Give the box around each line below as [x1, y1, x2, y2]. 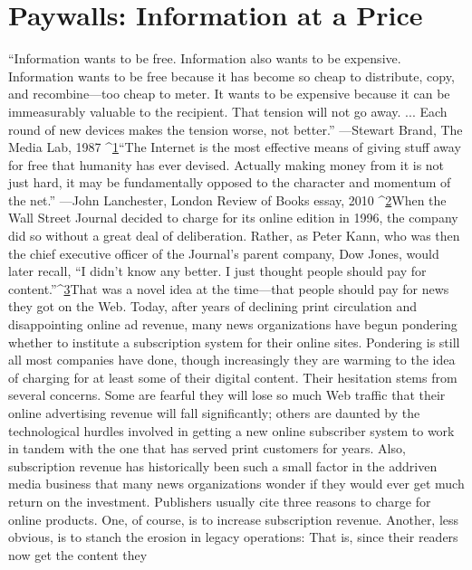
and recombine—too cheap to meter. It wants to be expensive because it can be [8, 84, 450, 103]
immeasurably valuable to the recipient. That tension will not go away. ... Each [8, 101, 448, 120]
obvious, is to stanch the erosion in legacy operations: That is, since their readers [8, 527, 458, 546]
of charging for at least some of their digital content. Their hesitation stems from [8, 367, 458, 386]
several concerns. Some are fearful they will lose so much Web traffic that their [8, 385, 446, 404]
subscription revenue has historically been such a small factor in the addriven [8, 456, 438, 475]
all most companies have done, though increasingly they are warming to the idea [8, 350, 456, 369]
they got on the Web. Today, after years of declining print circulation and [8, 297, 418, 316]
